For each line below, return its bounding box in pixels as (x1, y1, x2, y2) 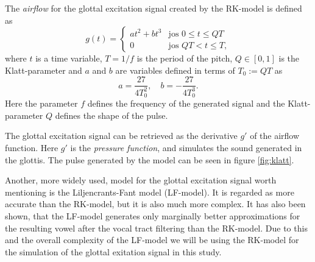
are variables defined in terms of (115, 63, 235, 76)
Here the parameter (5, 97, 78, 110)
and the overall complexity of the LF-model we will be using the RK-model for (5, 233, 299, 246)
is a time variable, (35, 52, 102, 65)
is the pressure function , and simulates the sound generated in (70, 141, 302, 154)
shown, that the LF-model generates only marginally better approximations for (5, 209, 300, 222)
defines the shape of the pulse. (55, 108, 168, 121)
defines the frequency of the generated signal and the (87, 97, 285, 110)
